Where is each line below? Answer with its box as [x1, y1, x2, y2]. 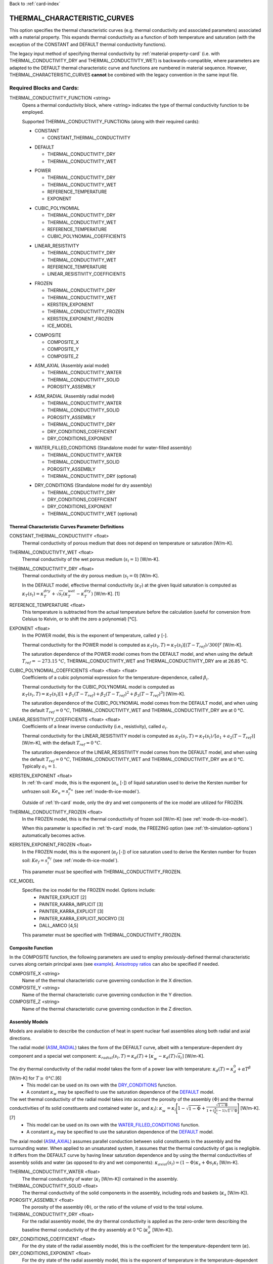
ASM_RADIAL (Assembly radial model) [34, 393, 115, 399]
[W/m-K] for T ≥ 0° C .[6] [9, 1075, 62, 1081]
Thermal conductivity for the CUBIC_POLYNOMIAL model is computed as [22, 684, 175, 690]
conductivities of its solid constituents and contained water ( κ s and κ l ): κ [9, 1105, 163, 1112]
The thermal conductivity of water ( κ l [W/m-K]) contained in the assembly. [22, 1176, 178, 1183]
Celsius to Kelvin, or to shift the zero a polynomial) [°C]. [22, 616, 138, 622]
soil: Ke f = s [22, 857, 48, 865]
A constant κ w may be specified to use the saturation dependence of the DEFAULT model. [26, 1089, 215, 1097]
